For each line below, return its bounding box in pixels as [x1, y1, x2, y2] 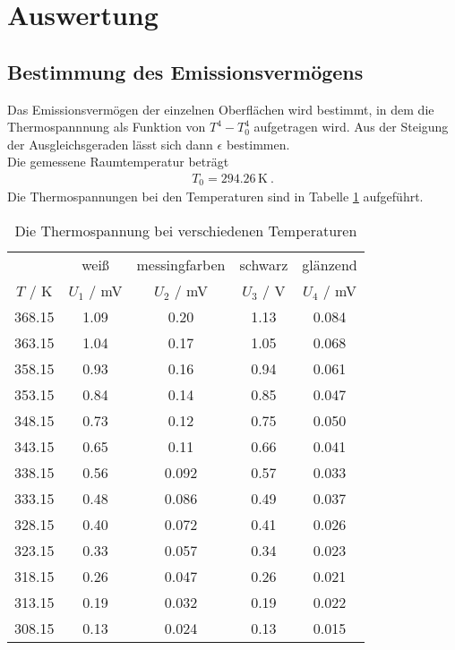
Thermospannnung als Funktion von [7, 117, 206, 136]
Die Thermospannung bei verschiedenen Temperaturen [14, 220, 357, 242]
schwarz [239, 254, 288, 276]
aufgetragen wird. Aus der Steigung [253, 117, 449, 136]
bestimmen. [226, 134, 290, 153]
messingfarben [136, 254, 226, 276]
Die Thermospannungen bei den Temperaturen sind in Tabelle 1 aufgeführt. [7, 187, 424, 206]
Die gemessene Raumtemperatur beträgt [7, 152, 229, 171]
